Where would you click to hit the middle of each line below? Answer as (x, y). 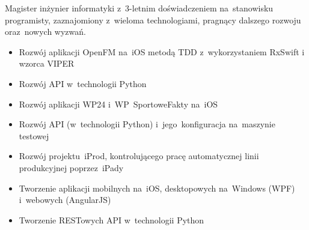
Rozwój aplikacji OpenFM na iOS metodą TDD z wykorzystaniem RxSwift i (162, 51)
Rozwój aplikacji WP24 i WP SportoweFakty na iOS (118, 104)
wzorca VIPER (47, 63)
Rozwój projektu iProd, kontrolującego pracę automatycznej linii (139, 156)
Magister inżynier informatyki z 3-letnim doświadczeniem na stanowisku (139, 8)
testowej (34, 135)
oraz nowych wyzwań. (45, 32)
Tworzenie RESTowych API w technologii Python (112, 219)
